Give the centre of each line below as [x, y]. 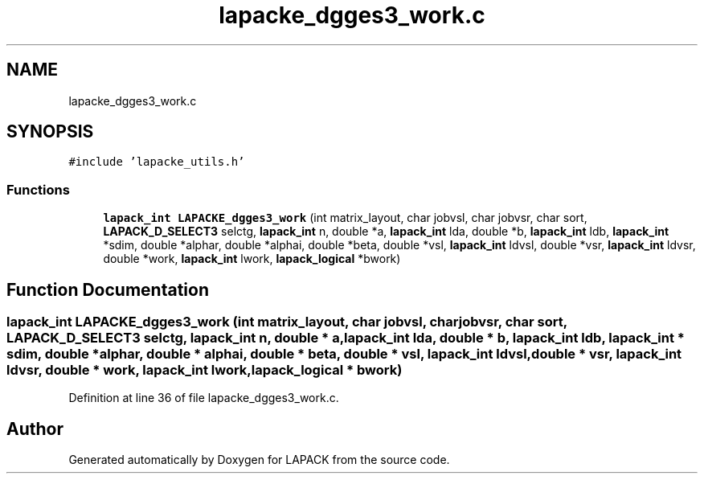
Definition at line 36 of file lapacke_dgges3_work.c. [204, 398]
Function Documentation [108, 289]
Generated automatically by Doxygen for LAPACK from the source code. [259, 460]
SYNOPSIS [50, 132]
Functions [38, 189]
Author [35, 429]
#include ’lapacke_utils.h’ [157, 162]
